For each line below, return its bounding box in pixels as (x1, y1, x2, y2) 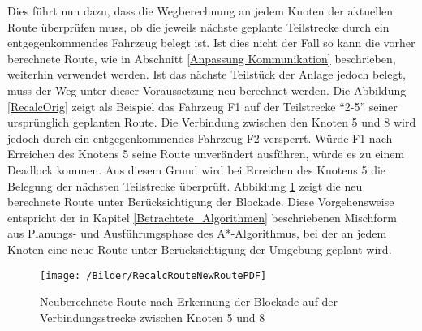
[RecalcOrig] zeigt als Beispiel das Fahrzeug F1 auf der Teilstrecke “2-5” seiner (7, 97, 398, 114)
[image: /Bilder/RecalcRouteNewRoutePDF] (40, 269, 267, 282)
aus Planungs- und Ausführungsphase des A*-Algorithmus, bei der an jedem (7, 225, 387, 242)
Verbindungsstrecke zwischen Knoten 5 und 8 (40, 308, 265, 325)
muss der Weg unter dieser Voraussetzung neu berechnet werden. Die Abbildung (7, 81, 407, 98)
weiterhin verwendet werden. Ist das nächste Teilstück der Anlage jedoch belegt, (7, 66, 406, 83)
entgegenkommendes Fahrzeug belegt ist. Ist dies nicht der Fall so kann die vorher (7, 34, 416, 51)
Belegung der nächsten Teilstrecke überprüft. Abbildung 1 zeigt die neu (7, 177, 363, 194)
